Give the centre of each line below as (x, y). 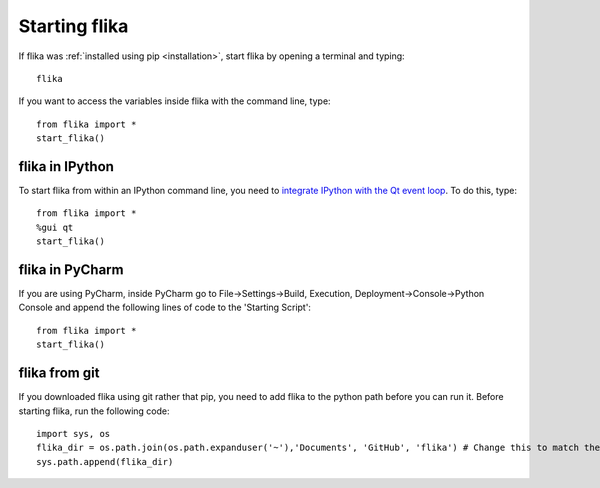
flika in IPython (66, 166)
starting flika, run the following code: (94, 411)
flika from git (59, 373)
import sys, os (73, 433)
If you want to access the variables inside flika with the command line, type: (174, 101)
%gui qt (55, 227)
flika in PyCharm (71, 269)
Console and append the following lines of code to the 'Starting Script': (165, 307)
